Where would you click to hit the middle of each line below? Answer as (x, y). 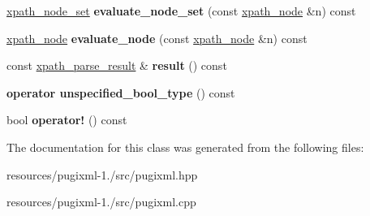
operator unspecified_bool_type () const (121, 92)
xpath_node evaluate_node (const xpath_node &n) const (157, 38)
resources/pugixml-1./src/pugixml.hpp (102, 174)
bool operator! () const (67, 120)
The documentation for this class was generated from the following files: (185, 147)
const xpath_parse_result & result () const (117, 65)
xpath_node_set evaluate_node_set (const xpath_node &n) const (181, 11)
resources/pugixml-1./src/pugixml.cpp (101, 202)
